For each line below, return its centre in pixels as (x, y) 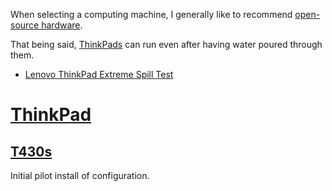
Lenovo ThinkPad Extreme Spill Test (99, 74)
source (25, 25)
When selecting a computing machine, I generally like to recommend (151, 14)
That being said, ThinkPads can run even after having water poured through (166, 44)
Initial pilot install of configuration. (80, 175)
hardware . (62, 25)
